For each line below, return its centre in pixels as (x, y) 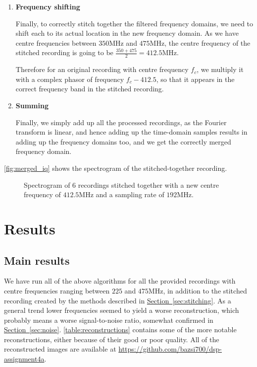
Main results (37, 260)
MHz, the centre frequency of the (200, 42)
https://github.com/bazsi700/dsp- (170, 349)
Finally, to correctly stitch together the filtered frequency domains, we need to (134, 23)
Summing (32, 105)
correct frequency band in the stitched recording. (90, 89)
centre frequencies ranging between (57, 290)
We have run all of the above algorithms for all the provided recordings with (120, 281)
